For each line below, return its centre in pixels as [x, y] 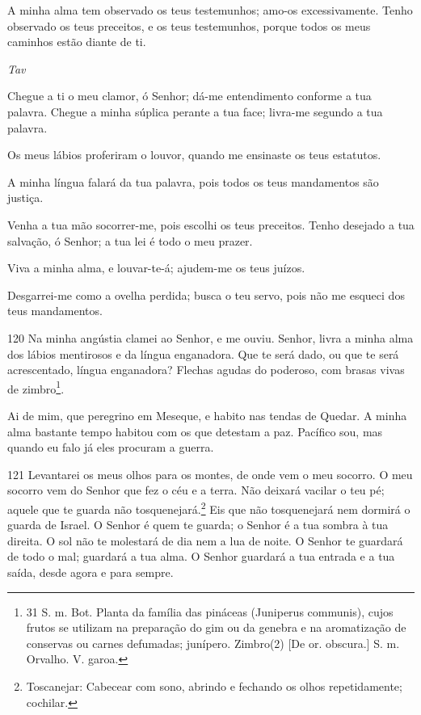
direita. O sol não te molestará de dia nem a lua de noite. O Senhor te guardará [205, 540]
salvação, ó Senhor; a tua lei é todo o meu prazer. [130, 240]
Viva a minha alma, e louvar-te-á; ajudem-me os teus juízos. [156, 268]
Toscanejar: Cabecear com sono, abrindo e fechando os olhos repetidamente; [214, 686]
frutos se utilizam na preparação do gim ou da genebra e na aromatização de [216, 627]
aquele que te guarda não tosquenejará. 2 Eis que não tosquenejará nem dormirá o [209, 507]
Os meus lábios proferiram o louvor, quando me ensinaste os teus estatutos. [194, 155]
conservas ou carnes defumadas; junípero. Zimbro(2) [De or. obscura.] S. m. [213, 643]
